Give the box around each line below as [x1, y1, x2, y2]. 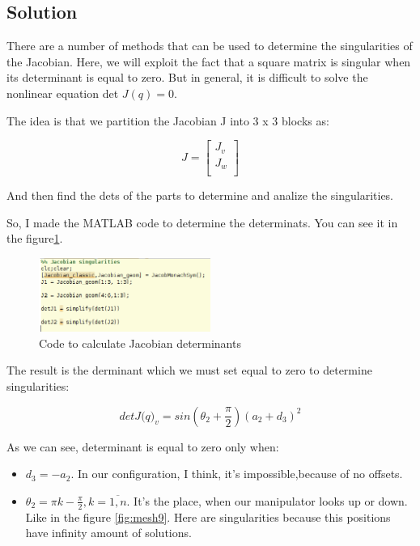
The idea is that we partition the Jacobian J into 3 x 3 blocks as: [6, 112, 329, 129]
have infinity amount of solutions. [25, 524, 192, 541]
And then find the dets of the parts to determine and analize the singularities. [6, 187, 394, 204]
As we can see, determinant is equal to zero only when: [6, 438, 279, 455]
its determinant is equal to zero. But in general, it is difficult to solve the [6, 69, 368, 86]
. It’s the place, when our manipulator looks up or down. [126, 492, 408, 509]
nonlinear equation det [6, 84, 119, 101]
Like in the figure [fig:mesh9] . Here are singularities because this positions [25, 508, 391, 525]
